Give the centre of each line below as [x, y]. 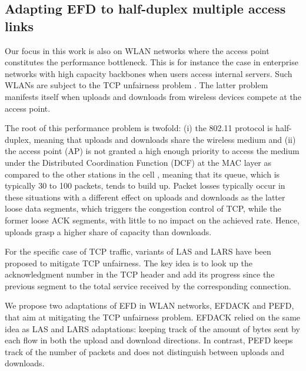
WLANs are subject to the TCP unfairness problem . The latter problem [137, 85]
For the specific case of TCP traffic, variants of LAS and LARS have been [138, 251]
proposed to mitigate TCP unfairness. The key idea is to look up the [129, 263]
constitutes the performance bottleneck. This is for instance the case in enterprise [152, 62]
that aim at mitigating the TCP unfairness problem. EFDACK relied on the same [153, 317]
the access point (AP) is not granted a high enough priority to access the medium [152, 151]
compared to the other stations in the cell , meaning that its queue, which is [142, 174]
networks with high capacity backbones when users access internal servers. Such [149, 73]
